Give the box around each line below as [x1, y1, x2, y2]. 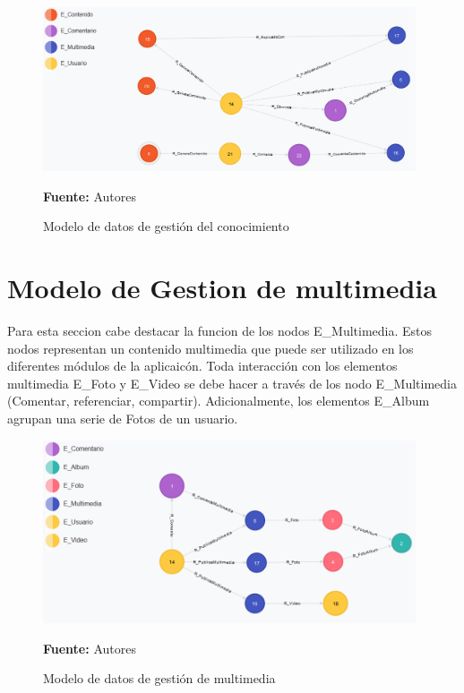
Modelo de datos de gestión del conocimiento [43, 217, 289, 235]
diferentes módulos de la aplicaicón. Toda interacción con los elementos [7, 356, 398, 375]
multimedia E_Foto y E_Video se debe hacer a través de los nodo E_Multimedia [7, 373, 457, 392]
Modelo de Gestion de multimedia [7, 269, 437, 306]
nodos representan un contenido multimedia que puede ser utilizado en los [7, 338, 414, 357]
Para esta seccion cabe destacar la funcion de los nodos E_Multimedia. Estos [7, 321, 433, 339]
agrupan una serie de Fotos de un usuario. [7, 408, 238, 427]
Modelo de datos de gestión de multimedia [43, 669, 276, 688]
